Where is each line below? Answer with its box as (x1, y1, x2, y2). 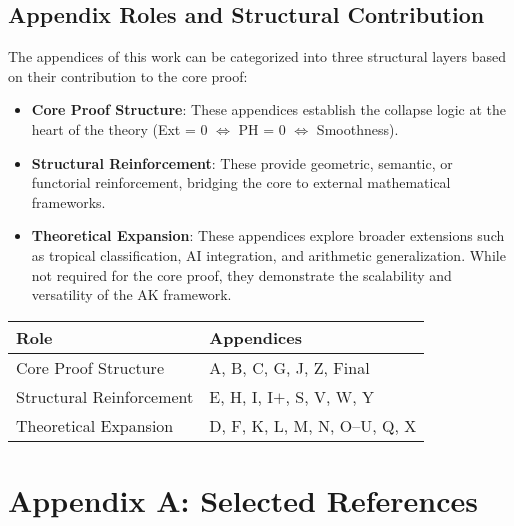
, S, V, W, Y (285, 384, 374, 408)
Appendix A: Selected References (8, 479, 478, 520)
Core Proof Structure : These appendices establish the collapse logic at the (31, 99, 506, 120)
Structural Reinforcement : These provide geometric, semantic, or (31, 152, 453, 173)
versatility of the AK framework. (31, 284, 232, 305)
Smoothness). (316, 118, 399, 139)
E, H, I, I (209, 384, 274, 408)
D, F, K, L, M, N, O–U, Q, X (209, 413, 417, 437)
